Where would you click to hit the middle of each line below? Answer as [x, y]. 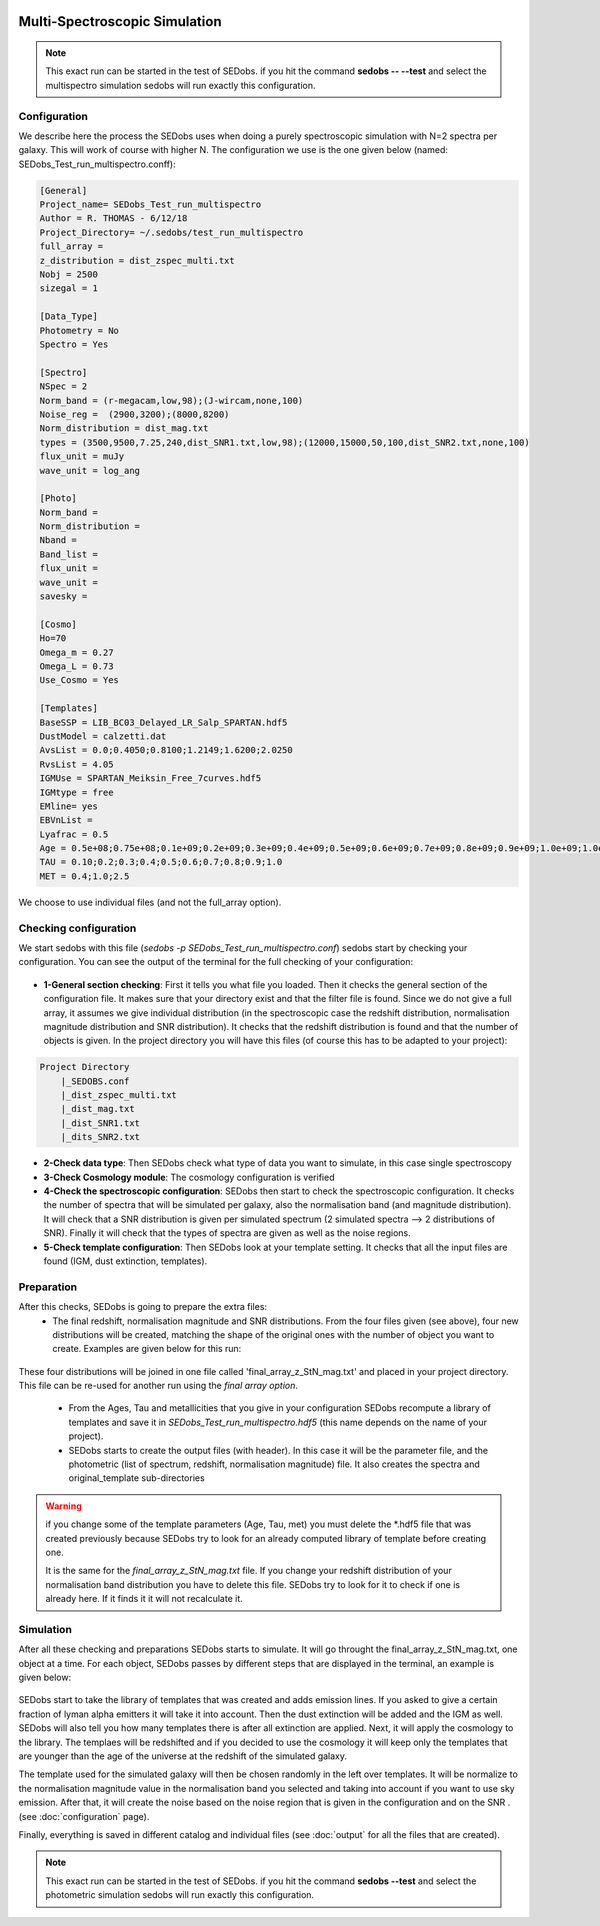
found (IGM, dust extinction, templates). [125, 1261]
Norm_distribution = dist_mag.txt [124, 428]
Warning [63, 1506]
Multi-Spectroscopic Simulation [120, 21]
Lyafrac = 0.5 [74, 834]
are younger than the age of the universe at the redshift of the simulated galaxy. [183, 1756]
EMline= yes [69, 806]
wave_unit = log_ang [89, 470]
